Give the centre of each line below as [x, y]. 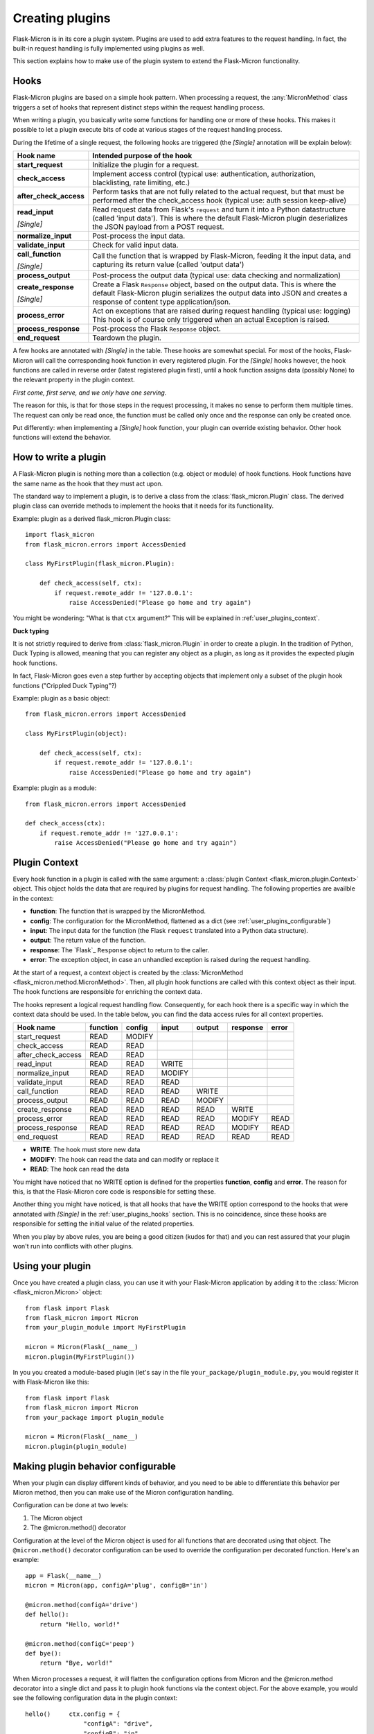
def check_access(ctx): [65, 823]
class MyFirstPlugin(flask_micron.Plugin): [100, 564]
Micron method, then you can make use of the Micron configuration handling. [123, 1493]
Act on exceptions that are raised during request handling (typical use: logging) [222, 311]
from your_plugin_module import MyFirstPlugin [106, 1328]
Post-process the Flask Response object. [157, 329]
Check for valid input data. [135, 245]
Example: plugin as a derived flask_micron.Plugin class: [92, 518]
